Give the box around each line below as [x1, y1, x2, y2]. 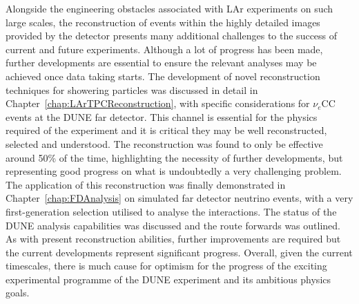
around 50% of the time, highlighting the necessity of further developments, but [6, 150, 343, 164]
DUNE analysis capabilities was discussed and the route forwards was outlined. [6, 218, 340, 232]
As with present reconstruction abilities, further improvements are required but [6, 231, 341, 246]
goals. [6, 285, 30, 300]
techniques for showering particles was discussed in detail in [6, 82, 258, 97]
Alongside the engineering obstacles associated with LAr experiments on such [6, 1, 333, 15]
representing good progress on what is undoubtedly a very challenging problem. [6, 164, 342, 178]
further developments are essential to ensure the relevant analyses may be [6, 55, 317, 70]
